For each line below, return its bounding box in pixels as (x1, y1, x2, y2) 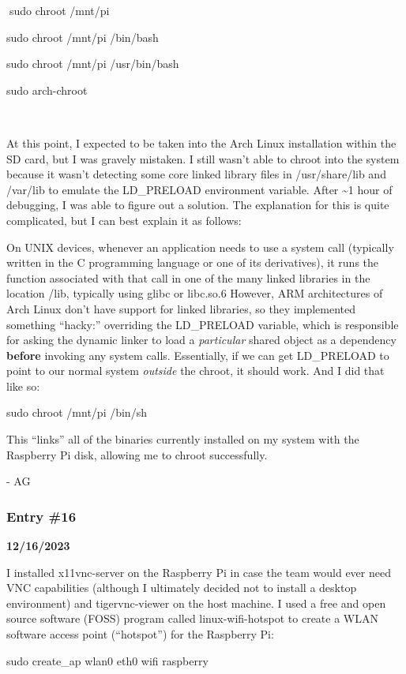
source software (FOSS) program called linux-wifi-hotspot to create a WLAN (6, 610, 378, 627)
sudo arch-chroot (6, 81, 88, 98)
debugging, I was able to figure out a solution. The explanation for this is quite (6, 197, 389, 213)
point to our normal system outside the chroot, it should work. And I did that (6, 362, 385, 379)
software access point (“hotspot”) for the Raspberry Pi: (6, 626, 274, 642)
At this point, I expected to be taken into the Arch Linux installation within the (6, 134, 397, 151)
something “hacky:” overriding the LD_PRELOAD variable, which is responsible (6, 316, 399, 332)
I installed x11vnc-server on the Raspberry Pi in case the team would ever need (6, 564, 391, 580)
